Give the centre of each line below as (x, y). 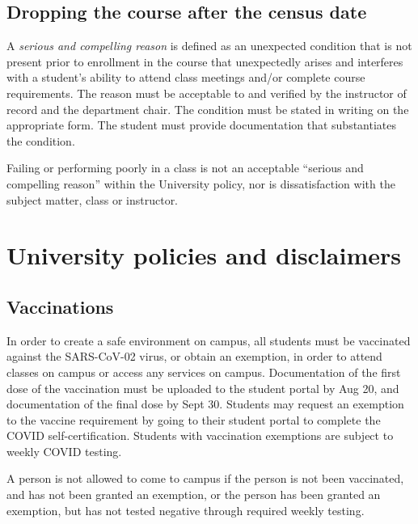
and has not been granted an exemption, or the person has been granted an (194, 494)
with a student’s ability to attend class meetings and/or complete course (186, 77)
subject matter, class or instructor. (93, 199)
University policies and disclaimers (204, 255)
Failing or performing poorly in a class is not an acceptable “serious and (185, 168)
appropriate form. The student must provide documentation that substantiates (202, 125)
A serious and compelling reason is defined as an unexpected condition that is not (209, 46)
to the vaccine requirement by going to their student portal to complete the (194, 419)
